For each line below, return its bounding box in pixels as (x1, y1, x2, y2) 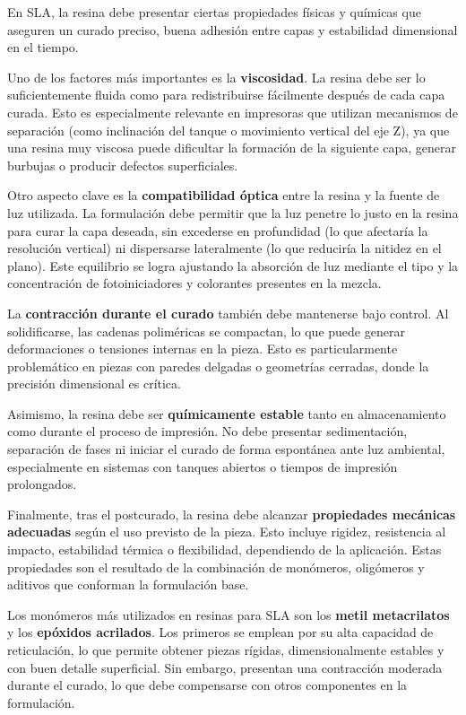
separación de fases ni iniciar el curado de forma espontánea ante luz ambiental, (7, 440, 445, 458)
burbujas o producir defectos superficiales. (7, 155, 238, 174)
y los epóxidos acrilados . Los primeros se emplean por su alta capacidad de (7, 623, 434, 641)
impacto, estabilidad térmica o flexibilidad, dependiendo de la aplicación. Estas (7, 540, 442, 559)
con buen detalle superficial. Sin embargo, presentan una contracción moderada (7, 658, 443, 676)
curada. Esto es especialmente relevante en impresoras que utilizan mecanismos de (7, 102, 458, 121)
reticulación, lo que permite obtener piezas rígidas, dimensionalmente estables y (7, 641, 444, 658)
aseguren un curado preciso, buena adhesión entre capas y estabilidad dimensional (7, 20, 458, 39)
